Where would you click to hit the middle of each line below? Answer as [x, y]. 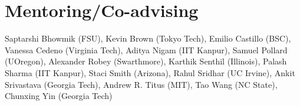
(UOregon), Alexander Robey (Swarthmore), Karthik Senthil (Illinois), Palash [146, 61]
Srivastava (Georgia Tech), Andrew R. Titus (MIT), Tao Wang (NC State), [141, 84]
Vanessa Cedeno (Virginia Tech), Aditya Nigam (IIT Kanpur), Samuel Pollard [146, 49]
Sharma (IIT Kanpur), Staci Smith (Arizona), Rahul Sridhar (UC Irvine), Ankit [150, 72]
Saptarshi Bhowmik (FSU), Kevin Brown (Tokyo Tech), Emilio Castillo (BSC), [148, 38]
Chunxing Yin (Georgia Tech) [59, 96]
